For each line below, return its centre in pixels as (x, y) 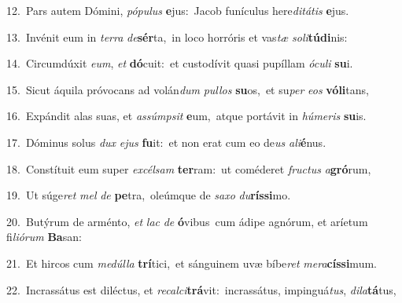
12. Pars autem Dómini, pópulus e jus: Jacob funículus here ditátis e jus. (178, 10)
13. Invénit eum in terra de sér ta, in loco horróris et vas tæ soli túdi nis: (177, 37)
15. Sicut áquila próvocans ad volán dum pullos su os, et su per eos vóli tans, (188, 89)
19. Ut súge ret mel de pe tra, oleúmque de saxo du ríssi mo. (149, 195)
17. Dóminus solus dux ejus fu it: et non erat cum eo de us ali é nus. (166, 142)
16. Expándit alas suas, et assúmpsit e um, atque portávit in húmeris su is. (186, 116)
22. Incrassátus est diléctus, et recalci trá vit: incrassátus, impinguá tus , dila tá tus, (201, 289)
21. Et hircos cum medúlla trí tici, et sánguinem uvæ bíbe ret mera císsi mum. (192, 263)
